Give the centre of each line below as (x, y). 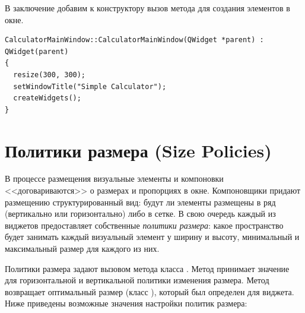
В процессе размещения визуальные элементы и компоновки (114, 178)
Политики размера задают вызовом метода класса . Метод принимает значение (147, 268)
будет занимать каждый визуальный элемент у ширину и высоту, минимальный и (152, 237)
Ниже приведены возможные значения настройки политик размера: (126, 303)
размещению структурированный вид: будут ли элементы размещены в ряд (140, 202)
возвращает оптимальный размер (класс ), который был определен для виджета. (150, 291)
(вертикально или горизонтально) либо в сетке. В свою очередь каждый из (140, 214)
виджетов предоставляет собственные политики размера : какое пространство (144, 225)
